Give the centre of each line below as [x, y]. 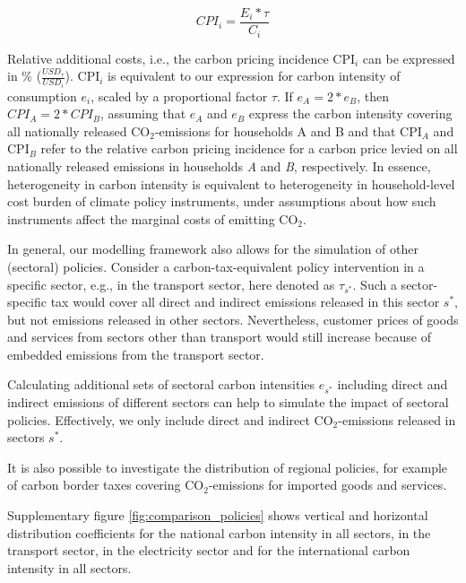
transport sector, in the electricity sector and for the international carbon [209, 550]
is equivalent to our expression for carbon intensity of [254, 76]
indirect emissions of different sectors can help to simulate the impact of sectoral [228, 402]
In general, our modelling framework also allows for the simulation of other [213, 249]
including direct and [393, 384]
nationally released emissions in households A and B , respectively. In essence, [219, 165]
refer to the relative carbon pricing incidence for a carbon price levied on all [249, 148]
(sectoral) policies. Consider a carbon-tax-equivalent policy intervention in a [216, 266]
